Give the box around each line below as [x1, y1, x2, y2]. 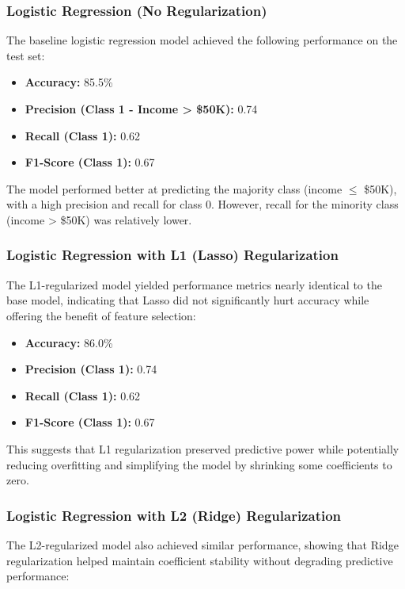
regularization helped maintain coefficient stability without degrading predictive [6, 552, 393, 568]
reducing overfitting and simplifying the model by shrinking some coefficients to [6, 456, 392, 472]
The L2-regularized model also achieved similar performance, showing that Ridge [6, 536, 399, 553]
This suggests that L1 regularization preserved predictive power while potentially [6, 440, 399, 457]
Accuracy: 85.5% [25, 74, 113, 90]
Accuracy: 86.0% [25, 334, 113, 350]
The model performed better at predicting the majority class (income [6, 180, 343, 197]
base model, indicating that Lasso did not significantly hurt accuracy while [6, 292, 369, 308]
